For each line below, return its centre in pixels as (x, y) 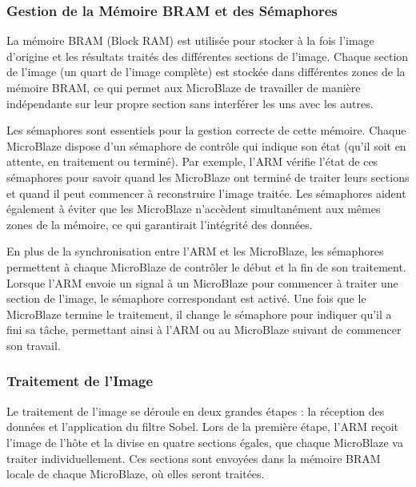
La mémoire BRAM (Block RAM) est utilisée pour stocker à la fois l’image (190, 40)
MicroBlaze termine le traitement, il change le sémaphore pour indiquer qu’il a (199, 314)
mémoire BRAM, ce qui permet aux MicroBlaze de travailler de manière (184, 87)
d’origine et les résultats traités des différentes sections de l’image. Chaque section (208, 56)
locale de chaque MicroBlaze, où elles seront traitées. (136, 474)
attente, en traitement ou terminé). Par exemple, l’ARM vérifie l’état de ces (192, 161)
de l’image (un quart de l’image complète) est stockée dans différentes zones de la (206, 72)
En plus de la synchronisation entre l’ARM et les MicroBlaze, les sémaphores (195, 251)
